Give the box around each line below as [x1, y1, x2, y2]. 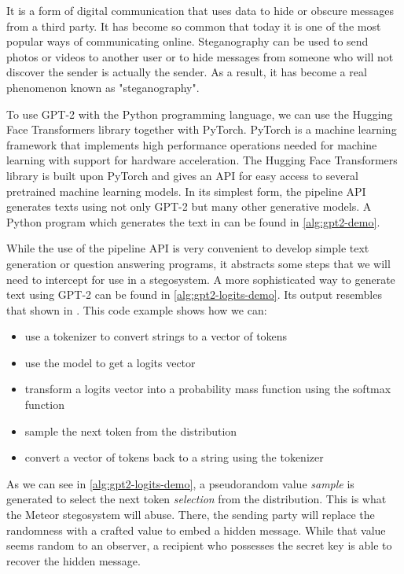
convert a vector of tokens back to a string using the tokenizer [24, 449, 324, 465]
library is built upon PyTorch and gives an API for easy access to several [6, 167, 358, 183]
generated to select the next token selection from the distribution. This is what [6, 491, 387, 507]
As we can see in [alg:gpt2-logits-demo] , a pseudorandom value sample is [6, 475, 354, 491]
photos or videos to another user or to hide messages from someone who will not [6, 48, 394, 64]
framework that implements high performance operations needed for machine [6, 136, 377, 153]
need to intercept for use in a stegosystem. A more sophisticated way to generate [6, 270, 395, 287]
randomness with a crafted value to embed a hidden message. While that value [6, 521, 386, 538]
